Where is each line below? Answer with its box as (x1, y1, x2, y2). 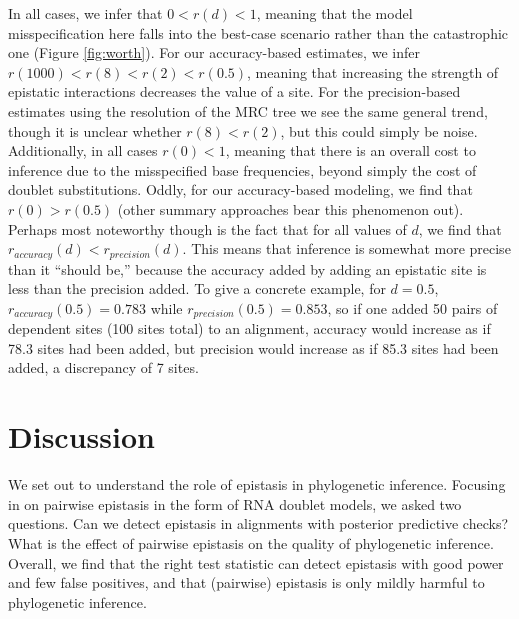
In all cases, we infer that (8, 3, 163, 23)
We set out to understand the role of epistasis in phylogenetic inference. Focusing (8, 474, 506, 495)
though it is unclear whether (8, 120, 182, 141)
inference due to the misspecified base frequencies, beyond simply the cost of (8, 159, 477, 180)
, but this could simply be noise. (280, 120, 478, 141)
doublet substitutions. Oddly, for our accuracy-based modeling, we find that (8, 179, 473, 200)
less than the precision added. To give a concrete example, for (8, 278, 386, 299)
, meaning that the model (256, 3, 413, 23)
